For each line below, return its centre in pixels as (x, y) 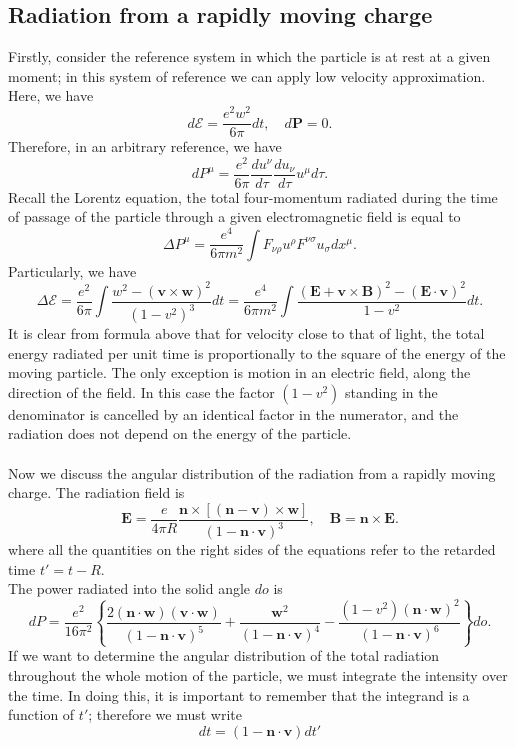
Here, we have (51, 95)
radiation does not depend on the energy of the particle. (180, 433)
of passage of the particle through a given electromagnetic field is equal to (234, 216)
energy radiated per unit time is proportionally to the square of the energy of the (257, 352)
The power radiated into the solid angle (129, 588)
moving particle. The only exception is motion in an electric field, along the (239, 372)
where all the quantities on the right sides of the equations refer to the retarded (252, 549)
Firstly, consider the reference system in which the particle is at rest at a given (249, 56)
